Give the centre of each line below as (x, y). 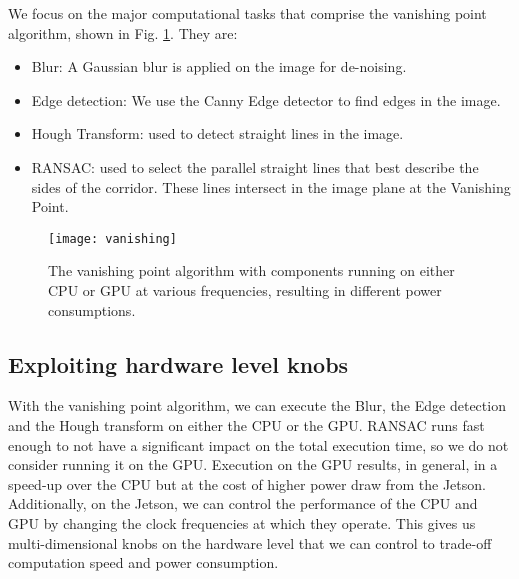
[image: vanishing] (112, 238)
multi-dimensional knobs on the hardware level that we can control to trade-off (250, 542)
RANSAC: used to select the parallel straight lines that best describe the (255, 166)
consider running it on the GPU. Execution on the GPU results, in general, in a (253, 464)
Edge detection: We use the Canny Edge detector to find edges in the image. (266, 99)
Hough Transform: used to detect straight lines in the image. (217, 133)
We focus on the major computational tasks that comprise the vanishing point (247, 13)
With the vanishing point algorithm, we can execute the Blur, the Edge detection (257, 405)
